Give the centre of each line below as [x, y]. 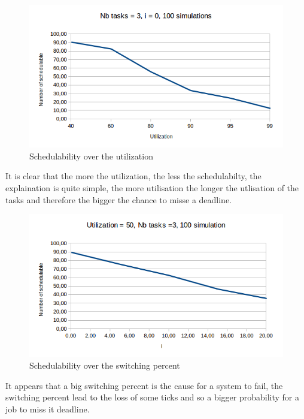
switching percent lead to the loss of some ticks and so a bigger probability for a [152, 397]
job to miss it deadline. [48, 409]
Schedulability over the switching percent [105, 365]
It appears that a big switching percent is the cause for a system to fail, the [144, 385]
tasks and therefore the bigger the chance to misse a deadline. [118, 199]
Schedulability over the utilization [91, 156]
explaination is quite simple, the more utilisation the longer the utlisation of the [152, 188]
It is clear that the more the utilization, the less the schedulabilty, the [133, 176]
